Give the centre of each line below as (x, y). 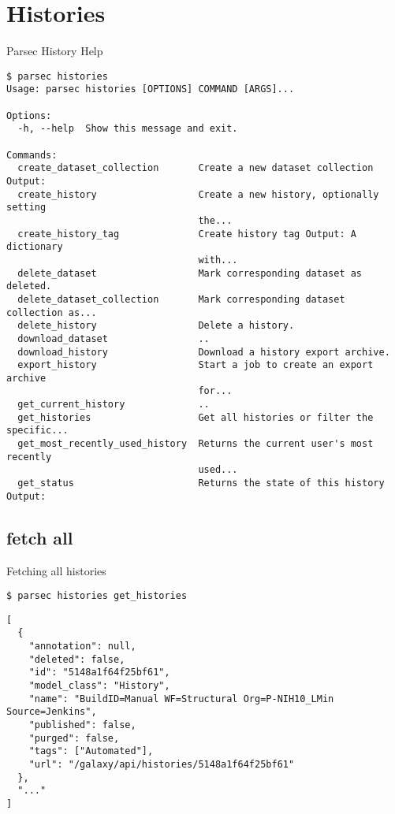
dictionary (35, 247)
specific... (37, 431)
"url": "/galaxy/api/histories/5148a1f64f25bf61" (162, 765)
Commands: (32, 155)
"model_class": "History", (99, 686)
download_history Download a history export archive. (204, 352)
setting (26, 208)
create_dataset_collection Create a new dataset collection (196, 168)
